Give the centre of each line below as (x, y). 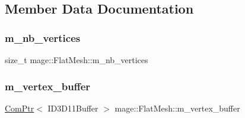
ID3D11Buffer (73, 108)
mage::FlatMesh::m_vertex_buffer (177, 108)
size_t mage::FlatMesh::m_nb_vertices (77, 60)
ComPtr (20, 108)
